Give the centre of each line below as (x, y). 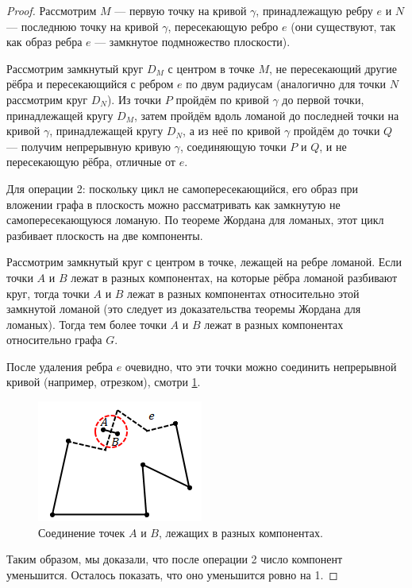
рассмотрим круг (47, 99)
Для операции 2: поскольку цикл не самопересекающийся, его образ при (182, 188)
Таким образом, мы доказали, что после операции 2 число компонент (175, 559)
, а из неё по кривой (232, 131)
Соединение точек (82, 532)
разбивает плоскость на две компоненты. (105, 235)
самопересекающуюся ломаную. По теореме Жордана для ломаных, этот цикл (195, 220)
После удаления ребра (60, 366)
